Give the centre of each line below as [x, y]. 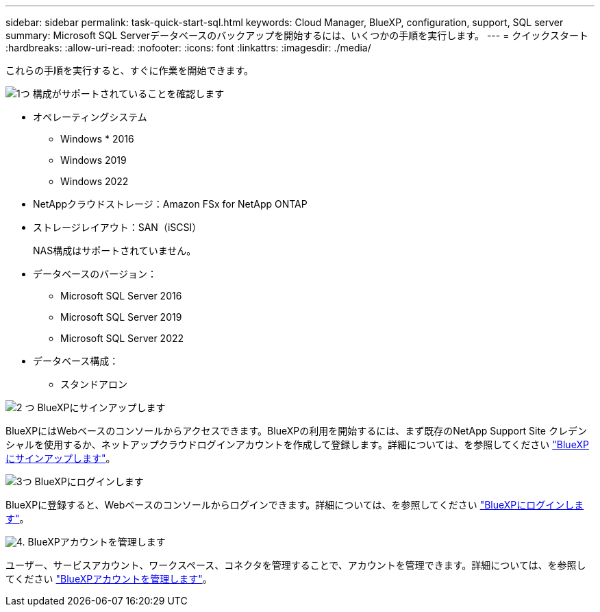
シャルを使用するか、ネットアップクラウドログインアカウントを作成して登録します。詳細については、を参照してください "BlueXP [297, 444]
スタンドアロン [94, 384]
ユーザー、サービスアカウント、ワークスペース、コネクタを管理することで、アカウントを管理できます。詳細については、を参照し [296, 565]
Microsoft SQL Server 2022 [122, 338]
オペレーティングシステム [90, 117]
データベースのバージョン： [95, 274]
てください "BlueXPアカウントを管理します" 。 [109, 579]
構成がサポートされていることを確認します [128, 94]
